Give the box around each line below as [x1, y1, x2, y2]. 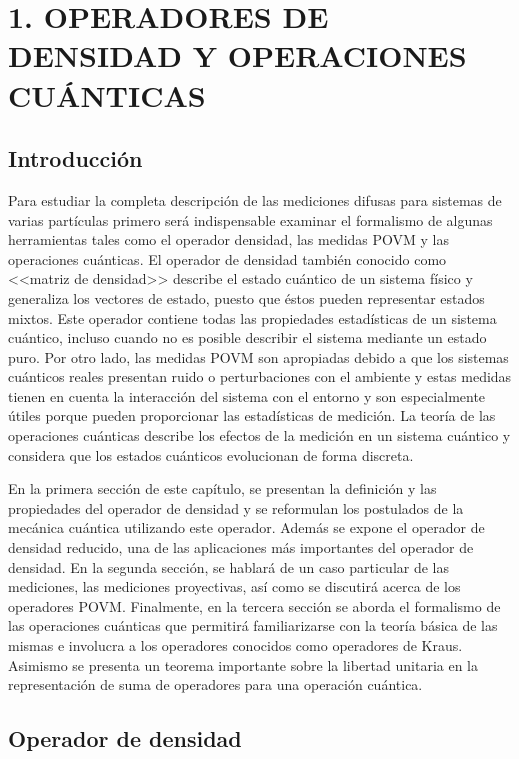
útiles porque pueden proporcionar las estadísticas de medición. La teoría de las [8, 405, 496, 426]
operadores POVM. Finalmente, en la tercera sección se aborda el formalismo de [8, 595, 501, 616]
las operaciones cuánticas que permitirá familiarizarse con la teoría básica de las [8, 615, 498, 636]
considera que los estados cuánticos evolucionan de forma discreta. [8, 444, 414, 465]
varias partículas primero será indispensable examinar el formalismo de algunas [8, 209, 493, 230]
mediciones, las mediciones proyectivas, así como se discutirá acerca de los [8, 576, 461, 597]
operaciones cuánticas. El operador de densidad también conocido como [8, 248, 447, 269]
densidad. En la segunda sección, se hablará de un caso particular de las [8, 556, 449, 577]
